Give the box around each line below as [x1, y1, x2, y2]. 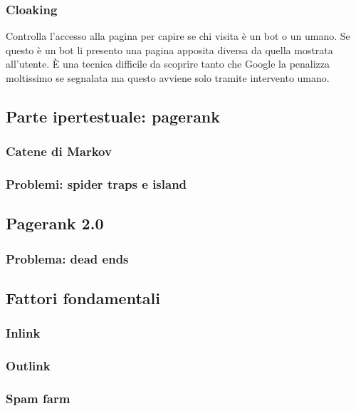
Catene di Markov [6, 142, 112, 160]
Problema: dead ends [6, 249, 129, 267]
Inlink [6, 324, 41, 342]
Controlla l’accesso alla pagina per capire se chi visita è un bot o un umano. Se [6, 28, 350, 43]
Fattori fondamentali [6, 287, 160, 309]
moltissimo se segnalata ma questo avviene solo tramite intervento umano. [6, 71, 330, 85]
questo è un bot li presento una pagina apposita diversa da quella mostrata [6, 42, 333, 57]
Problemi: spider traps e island [6, 175, 187, 193]
